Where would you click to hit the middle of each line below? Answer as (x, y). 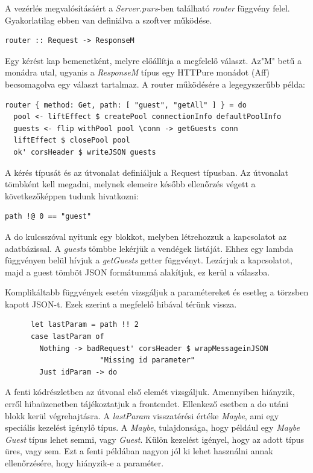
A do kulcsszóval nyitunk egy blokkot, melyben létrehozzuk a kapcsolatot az (146, 236)
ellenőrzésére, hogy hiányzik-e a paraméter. (84, 463)
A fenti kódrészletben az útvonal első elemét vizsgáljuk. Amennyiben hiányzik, (150, 392)
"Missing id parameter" (147, 360)
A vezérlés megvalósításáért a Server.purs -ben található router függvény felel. (147, 8)
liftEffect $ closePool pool (72, 140)
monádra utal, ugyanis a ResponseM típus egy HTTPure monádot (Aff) (137, 72)
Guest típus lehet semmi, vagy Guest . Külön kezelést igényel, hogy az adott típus (155, 439)
